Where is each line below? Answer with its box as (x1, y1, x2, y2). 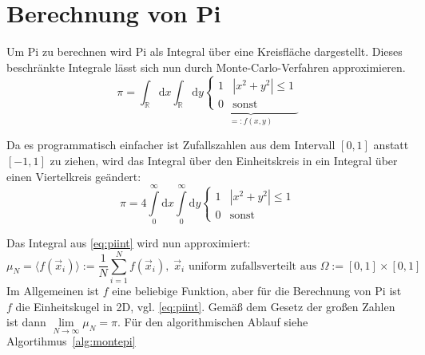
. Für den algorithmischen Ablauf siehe (117, 314, 308, 330)
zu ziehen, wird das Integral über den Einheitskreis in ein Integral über (50, 152, 398, 168)
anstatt (373, 136, 409, 153)
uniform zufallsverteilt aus (188, 260, 316, 272)
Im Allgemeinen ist (6, 282, 99, 298)
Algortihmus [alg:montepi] (6, 333, 136, 349)
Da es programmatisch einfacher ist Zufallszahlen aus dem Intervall (6, 136, 336, 153)
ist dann (6, 314, 46, 330)
